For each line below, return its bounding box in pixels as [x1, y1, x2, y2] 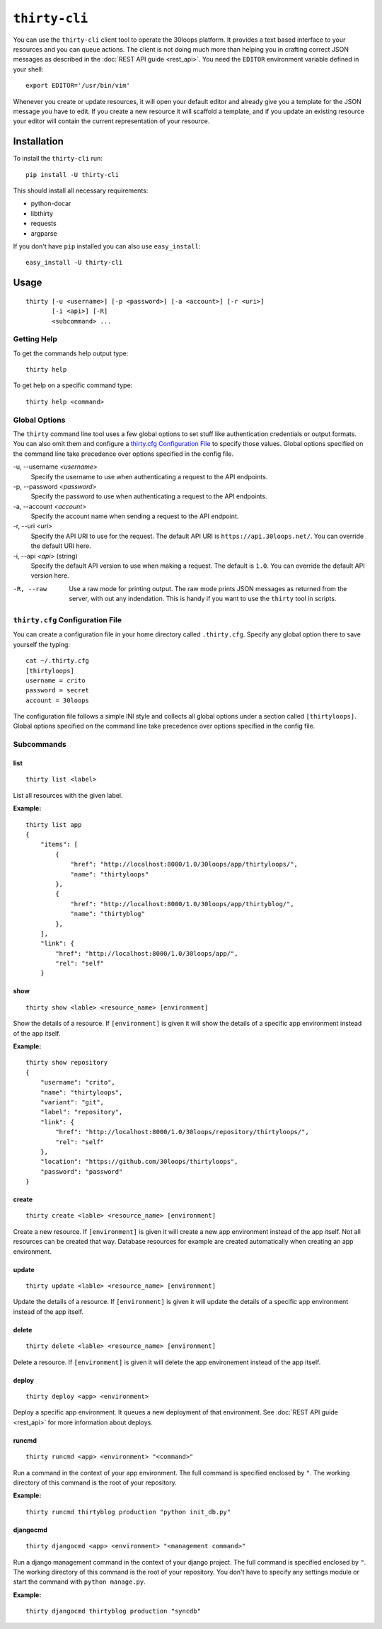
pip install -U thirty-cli [25, 171, 120, 178]
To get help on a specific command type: [13, 381, 133, 389]
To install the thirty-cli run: [13, 154, 103, 163]
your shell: [13, 64, 44, 74]
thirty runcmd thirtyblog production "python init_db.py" [25, 1508, 231, 1516]
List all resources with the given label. [13, 791, 123, 799]
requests [30, 219, 57, 228]
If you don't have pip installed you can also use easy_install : [13, 241, 201, 251]
